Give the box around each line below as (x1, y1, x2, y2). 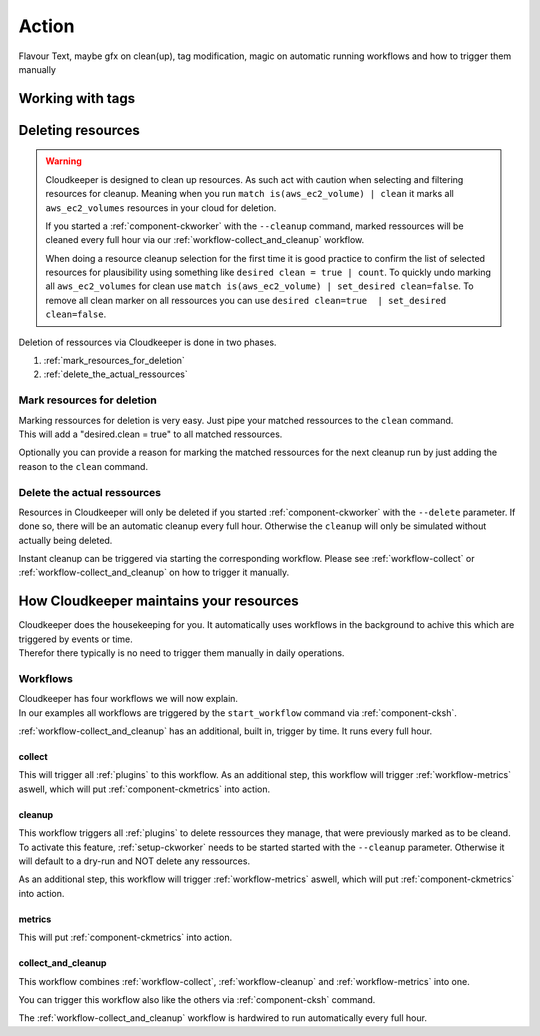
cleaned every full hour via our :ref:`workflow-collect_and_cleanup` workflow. (45, 234, 365, 246)
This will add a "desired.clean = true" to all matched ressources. (18, 428, 283, 440)
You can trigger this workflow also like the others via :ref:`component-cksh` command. (18, 993, 376, 1005)
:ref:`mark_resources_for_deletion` (43, 355, 185, 367)
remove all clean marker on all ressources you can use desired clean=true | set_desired (45, 294, 447, 306)
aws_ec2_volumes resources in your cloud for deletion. (45, 201, 277, 214)
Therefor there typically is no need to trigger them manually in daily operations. (18, 647, 345, 659)
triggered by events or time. (18, 633, 134, 645)
